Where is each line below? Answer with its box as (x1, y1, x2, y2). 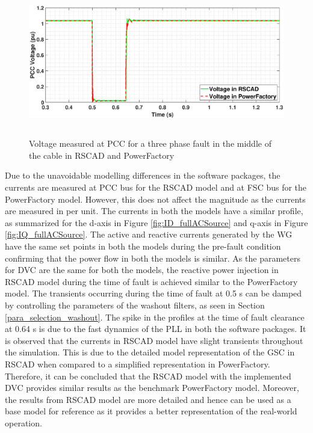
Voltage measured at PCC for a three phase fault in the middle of (29, 137, 271, 150)
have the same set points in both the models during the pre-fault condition (5, 240, 281, 252)
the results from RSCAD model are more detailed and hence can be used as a (5, 393, 291, 405)
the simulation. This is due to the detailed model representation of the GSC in (5, 346, 295, 358)
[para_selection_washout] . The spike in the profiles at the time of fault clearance (5, 310, 305, 323)
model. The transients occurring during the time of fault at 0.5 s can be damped (5, 287, 302, 299)
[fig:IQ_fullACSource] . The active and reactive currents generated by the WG (5, 228, 293, 241)
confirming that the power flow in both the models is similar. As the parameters (5, 251, 300, 264)
